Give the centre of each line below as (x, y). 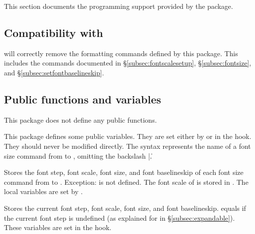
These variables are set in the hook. (58, 227)
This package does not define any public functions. (80, 119)
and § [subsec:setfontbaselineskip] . (54, 72)
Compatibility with (54, 32)
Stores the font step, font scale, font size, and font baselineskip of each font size (124, 172)
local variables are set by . (43, 191)
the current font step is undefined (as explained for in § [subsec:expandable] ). (119, 217)
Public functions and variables (83, 99)
